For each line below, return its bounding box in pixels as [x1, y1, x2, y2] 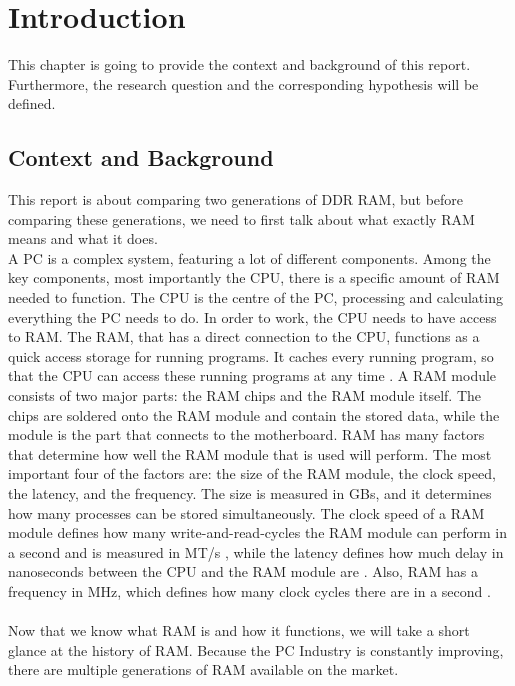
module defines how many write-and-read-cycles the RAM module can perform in [8, 522, 508, 543]
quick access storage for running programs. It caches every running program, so [8, 345, 494, 366]
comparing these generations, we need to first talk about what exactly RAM [8, 208, 475, 229]
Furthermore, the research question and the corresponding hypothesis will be [8, 73, 479, 94]
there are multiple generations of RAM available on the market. [8, 659, 399, 680]
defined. [8, 93, 56, 114]
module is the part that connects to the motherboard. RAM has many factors [8, 424, 485, 445]
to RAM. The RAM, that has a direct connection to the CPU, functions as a [8, 326, 480, 347]
